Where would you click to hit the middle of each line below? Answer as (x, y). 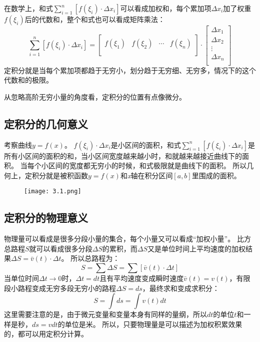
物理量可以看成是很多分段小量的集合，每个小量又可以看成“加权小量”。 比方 (127, 239)
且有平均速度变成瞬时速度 (142, 278)
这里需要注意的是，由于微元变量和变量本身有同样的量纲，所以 (105, 314)
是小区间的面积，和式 (146, 144)
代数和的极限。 (28, 80)
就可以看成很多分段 (61, 248)
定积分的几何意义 (46, 123)
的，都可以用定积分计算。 (46, 334)
